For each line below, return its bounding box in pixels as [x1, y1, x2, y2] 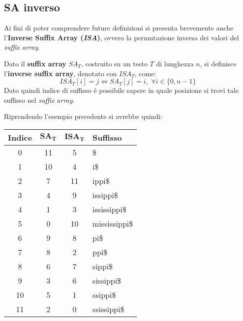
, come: [134, 68, 156, 78]
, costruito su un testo [81, 58, 148, 68]
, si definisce [200, 58, 237, 68]
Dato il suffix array [4, 58, 66, 68]
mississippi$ [92, 217, 133, 229]
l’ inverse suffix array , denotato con [4, 68, 117, 78]
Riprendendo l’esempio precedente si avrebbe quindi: [4, 111, 163, 121]
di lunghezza [156, 58, 194, 68]
